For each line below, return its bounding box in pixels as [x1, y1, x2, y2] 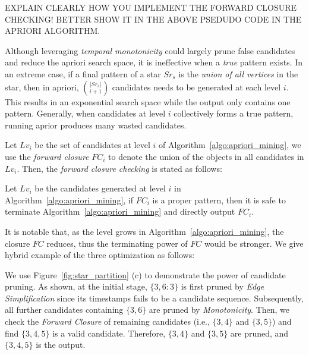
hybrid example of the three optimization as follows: [5, 249, 195, 261]
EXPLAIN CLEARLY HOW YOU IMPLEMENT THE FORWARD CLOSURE [5, 1, 297, 13]
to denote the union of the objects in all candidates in [108, 150, 304, 162]
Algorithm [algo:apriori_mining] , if [5, 193, 134, 206]
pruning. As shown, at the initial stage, [5, 280, 147, 293]
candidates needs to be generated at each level [112, 80, 281, 93]
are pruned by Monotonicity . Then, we [149, 303, 290, 316]
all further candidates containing [5, 303, 124, 316]
